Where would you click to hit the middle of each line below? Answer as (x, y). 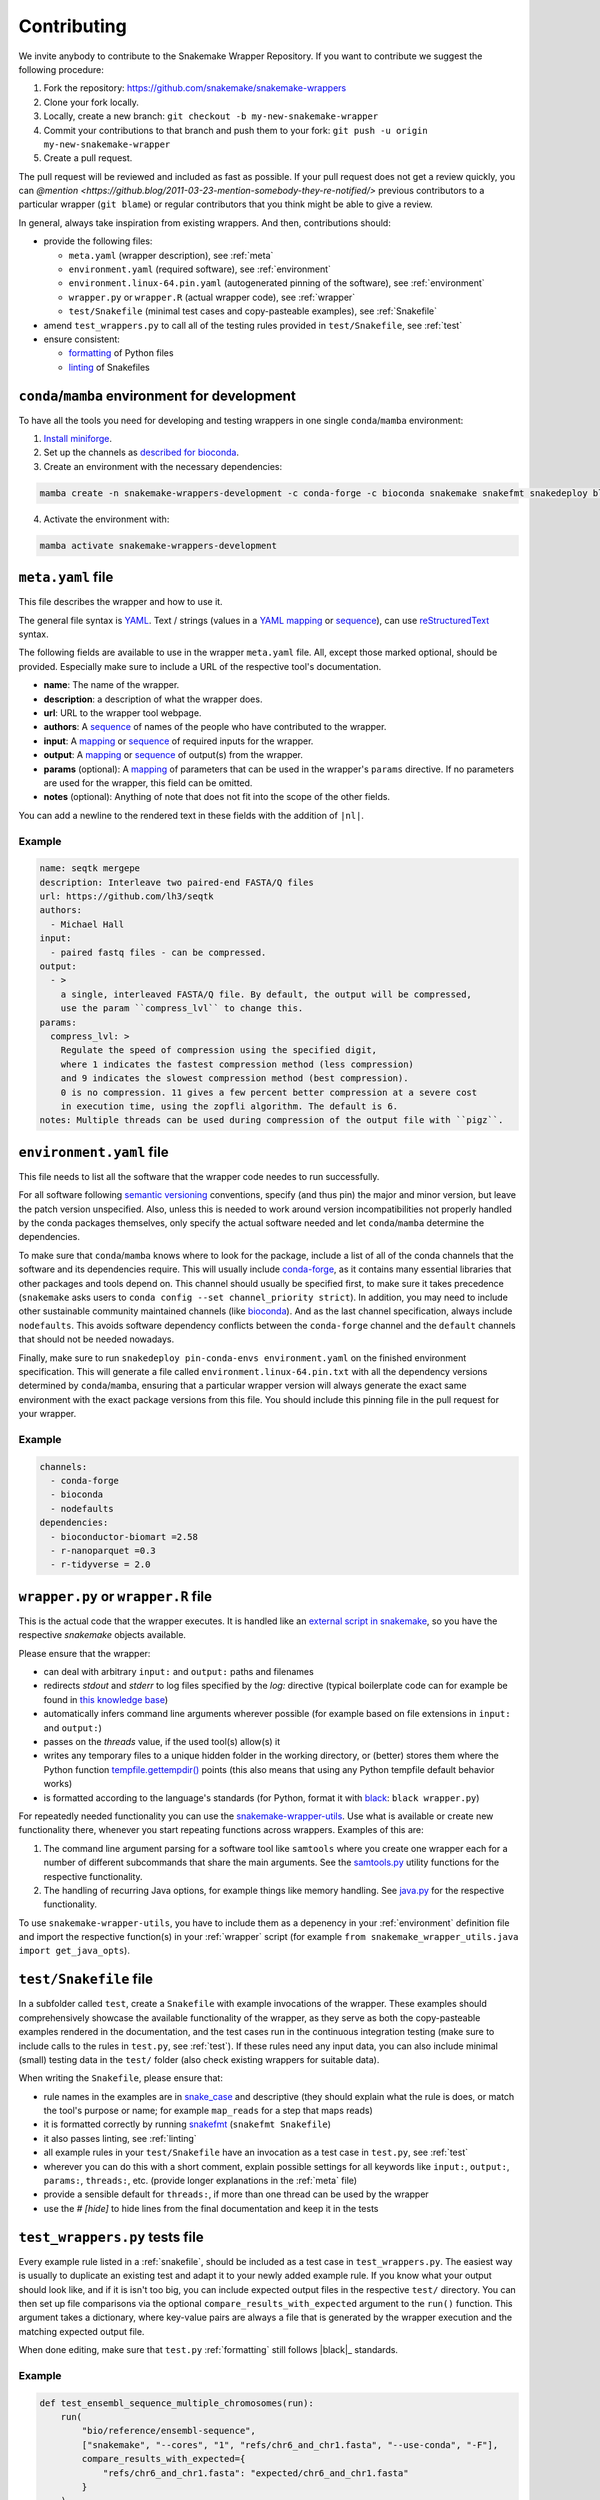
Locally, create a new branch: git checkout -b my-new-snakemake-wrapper (211, 116)
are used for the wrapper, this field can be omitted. (148, 782)
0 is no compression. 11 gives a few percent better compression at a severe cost (269, 1092)
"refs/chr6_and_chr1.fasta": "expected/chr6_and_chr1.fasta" (255, 2473)
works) (58, 1784)
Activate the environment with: (106, 519)
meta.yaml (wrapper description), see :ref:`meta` (171, 255)
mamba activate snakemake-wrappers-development (158, 545)
